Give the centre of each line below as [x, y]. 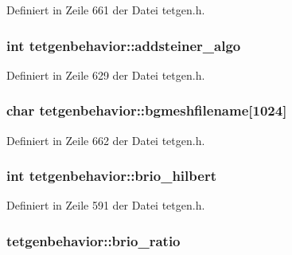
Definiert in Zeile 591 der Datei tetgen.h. [106, 205]
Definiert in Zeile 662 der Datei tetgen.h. [106, 140]
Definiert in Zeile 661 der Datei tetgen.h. [106, 10]
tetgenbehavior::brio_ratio [93, 240]
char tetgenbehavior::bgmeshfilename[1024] [147, 110]
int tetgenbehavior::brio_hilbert [111, 176]
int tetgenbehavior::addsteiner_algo [124, 45]
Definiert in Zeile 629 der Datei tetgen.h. [106, 75]
